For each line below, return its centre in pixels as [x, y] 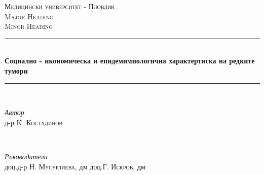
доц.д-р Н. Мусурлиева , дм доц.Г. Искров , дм [75, 166]
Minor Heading [29, 26]
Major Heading [29, 16]
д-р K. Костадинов [34, 122]
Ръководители [26, 156]
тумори [16, 70]
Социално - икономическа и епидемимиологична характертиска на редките [130, 61]
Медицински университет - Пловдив [60, 6]
